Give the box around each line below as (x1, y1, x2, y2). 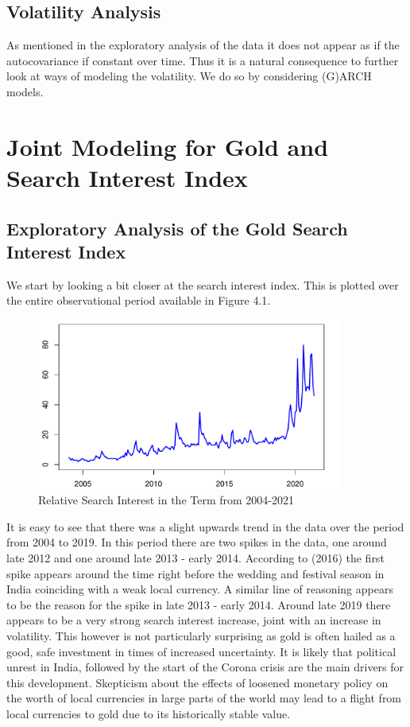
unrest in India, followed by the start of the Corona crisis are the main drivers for (6, 659, 404, 675)
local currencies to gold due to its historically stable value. (6, 706, 291, 721)
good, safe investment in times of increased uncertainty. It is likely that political (6, 643, 396, 659)
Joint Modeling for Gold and (6, 130, 329, 162)
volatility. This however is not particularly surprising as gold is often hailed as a (6, 628, 396, 644)
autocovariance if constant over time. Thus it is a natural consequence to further (6, 52, 399, 68)
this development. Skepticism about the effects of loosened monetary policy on (6, 674, 389, 690)
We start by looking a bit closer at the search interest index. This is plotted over (6, 276, 399, 293)
